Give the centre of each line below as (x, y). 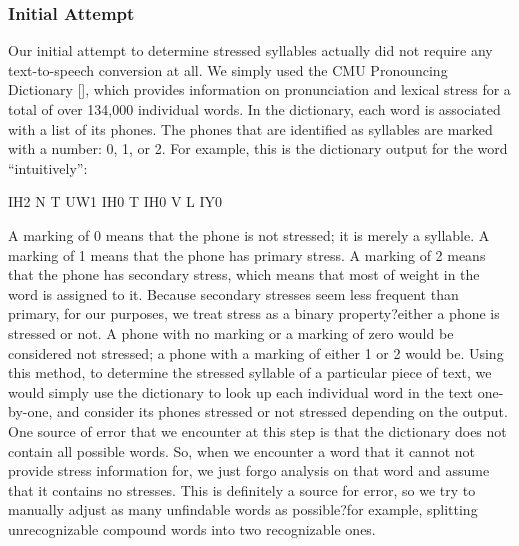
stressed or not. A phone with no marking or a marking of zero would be (231, 332)
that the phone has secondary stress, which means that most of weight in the (244, 274)
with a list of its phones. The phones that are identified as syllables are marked (250, 128)
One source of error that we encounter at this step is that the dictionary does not (257, 430)
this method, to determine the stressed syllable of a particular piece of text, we (250, 372)
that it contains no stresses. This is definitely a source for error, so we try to (242, 489)
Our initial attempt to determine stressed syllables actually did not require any (250, 50)
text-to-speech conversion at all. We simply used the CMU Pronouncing (228, 69)
